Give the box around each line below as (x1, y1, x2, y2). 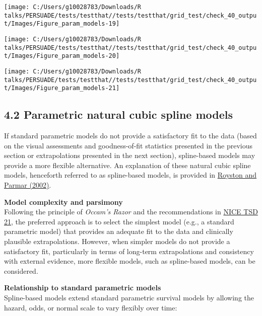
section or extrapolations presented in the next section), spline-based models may (4, 150, 255, 161)
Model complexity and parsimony (4, 196, 123, 207)
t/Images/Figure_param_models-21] (4, 85, 120, 92)
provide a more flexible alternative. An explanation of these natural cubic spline (4, 160, 251, 170)
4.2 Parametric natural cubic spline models (4, 107, 233, 122)
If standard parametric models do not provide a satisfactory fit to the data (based (4, 130, 257, 141)
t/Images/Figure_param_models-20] (4, 52, 120, 60)
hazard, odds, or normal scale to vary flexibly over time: (4, 302, 177, 312)
